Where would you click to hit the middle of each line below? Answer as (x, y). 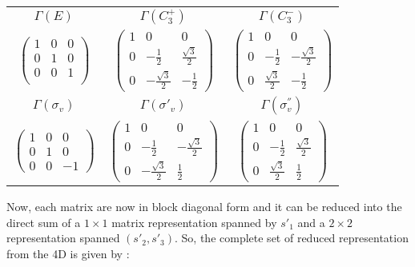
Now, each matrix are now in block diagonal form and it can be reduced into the (204, 206)
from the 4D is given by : (68, 253)
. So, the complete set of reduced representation (292, 238)
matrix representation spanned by (194, 222)
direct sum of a (44, 222)
